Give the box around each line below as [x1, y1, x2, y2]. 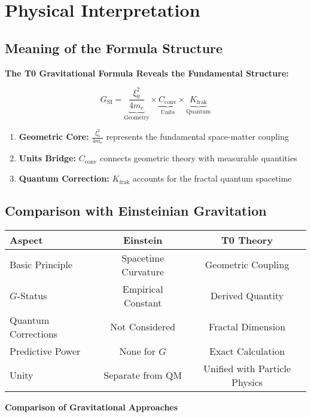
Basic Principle [10, 257, 73, 272]
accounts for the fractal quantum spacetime [132, 172, 292, 185]
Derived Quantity [211, 289, 284, 303]
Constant [123, 295, 162, 309]
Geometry [124, 114, 150, 121]
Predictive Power [10, 344, 81, 358]
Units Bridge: [19, 152, 76, 164]
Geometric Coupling [205, 257, 289, 272]
